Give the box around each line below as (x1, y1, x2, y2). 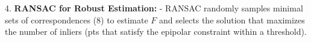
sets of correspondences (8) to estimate (5, 13, 148, 26)
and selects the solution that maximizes (159, 13, 305, 26)
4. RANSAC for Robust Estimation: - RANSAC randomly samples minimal (5, 2, 303, 14)
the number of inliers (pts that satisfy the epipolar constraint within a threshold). (5, 25, 307, 38)
